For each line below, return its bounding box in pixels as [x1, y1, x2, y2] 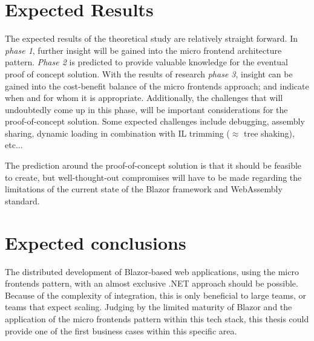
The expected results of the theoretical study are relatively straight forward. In [5, 32, 298, 45]
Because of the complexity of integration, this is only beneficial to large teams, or [5, 288, 306, 301]
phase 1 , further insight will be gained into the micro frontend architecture [5, 44, 282, 56]
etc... [5, 138, 23, 151]
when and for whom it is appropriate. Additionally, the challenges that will [5, 91, 283, 104]
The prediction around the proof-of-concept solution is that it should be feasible [5, 159, 302, 172]
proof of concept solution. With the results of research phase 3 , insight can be [5, 67, 293, 80]
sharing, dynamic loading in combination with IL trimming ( [5, 126, 230, 139]
